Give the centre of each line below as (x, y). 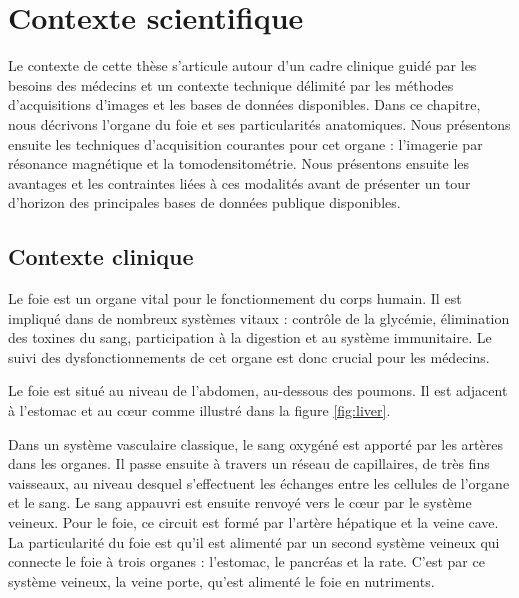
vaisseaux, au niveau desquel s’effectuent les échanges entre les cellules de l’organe (259, 482)
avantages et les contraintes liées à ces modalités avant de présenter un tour (239, 182)
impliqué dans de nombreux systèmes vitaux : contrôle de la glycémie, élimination (259, 317)
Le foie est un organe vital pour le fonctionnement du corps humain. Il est (235, 298)
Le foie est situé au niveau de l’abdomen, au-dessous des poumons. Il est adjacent (258, 390)
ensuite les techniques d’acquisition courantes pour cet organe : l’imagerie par (245, 143)
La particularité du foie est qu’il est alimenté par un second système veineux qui (254, 541)
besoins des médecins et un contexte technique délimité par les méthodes (231, 84)
